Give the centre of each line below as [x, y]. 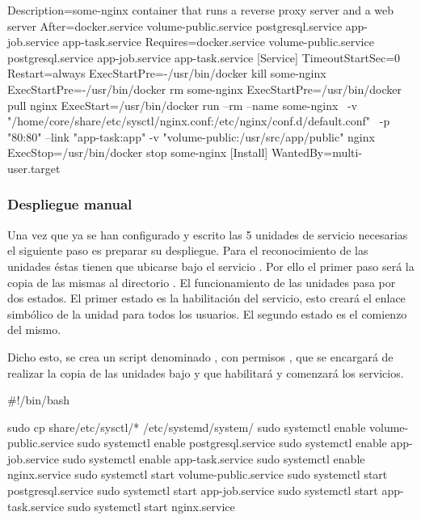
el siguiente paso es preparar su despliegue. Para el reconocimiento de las [188, 250]
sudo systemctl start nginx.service [151, 506]
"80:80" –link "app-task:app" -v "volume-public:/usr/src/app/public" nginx [191, 136]
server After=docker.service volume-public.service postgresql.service [175, 25]
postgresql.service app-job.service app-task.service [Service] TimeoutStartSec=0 [204, 57]
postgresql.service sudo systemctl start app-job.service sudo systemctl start [193, 490]
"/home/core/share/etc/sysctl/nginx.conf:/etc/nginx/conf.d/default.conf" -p [199, 121]
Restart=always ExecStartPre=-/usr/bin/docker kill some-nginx [167, 73]
